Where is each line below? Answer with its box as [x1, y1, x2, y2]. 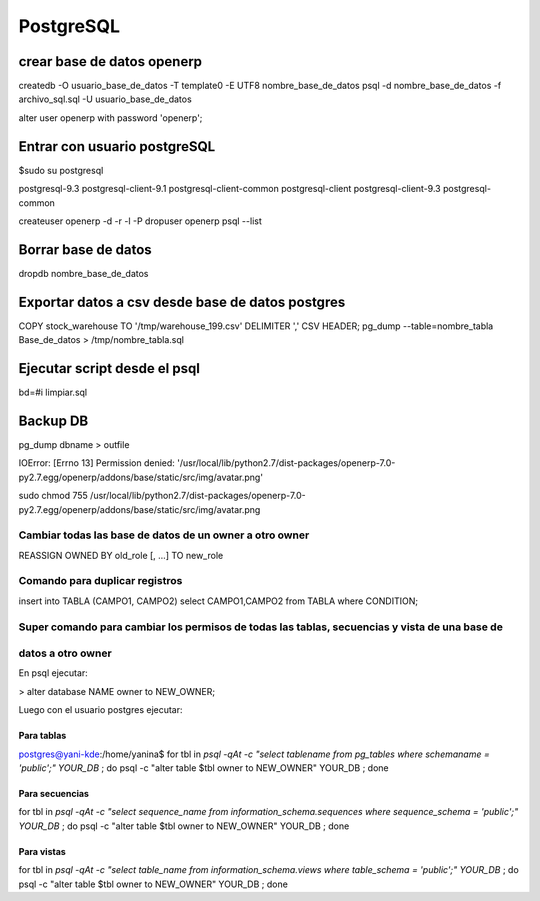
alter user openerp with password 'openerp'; [18, 111, 203, 124]
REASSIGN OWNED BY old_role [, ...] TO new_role [18, 549, 224, 561]
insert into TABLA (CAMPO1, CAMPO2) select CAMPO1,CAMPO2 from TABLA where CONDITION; [18, 595, 419, 607]
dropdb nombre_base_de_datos [18, 267, 149, 279]
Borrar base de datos [18, 241, 152, 258]
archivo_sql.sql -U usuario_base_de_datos [18, 93, 192, 105]
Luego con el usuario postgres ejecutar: [18, 704, 184, 716]
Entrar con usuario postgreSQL [18, 138, 216, 155]
